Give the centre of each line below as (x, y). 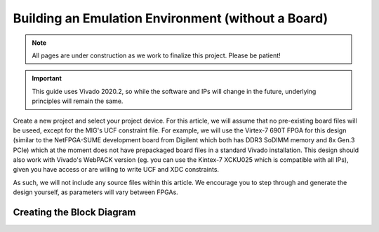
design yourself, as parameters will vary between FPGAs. (95, 192)
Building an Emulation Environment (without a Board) (171, 18)
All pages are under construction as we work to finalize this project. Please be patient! (156, 55)
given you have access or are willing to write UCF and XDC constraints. (116, 170)
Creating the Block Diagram (74, 213)
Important (47, 79)
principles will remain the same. (78, 101)
